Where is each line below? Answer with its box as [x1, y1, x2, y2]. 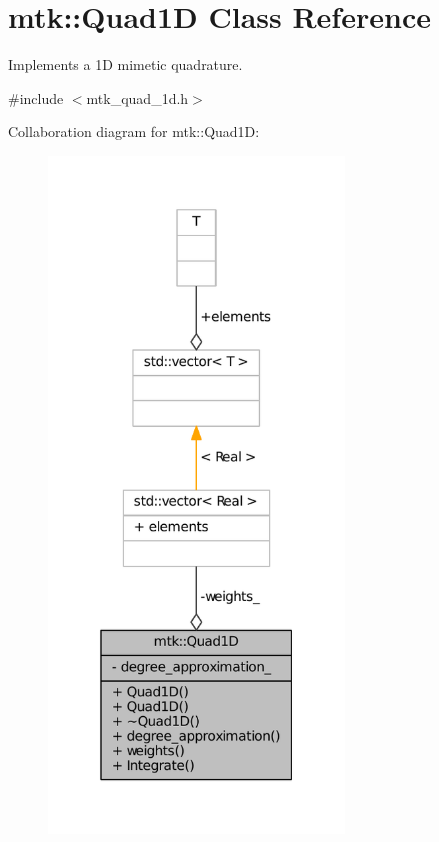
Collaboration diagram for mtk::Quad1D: [8, 121, 260, 142]
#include [8, 87, 64, 108]
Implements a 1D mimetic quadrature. [8, 54, 243, 75]
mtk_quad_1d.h [86, 87, 189, 108]
